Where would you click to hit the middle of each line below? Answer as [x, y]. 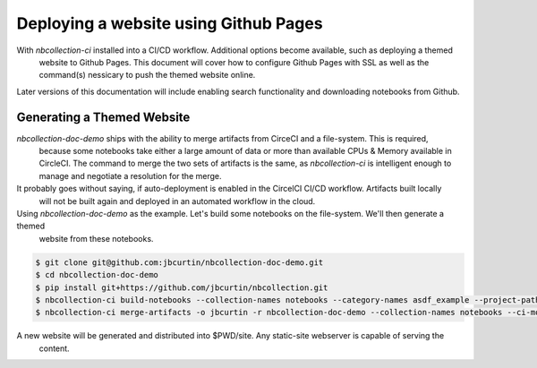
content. [55, 348]
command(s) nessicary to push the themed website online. [147, 75]
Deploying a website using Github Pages [170, 23]
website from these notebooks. [96, 238]
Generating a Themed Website [103, 117]
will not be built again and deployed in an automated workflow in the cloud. [177, 201]
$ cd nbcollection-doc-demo [97, 275]
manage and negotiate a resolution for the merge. [130, 175]
